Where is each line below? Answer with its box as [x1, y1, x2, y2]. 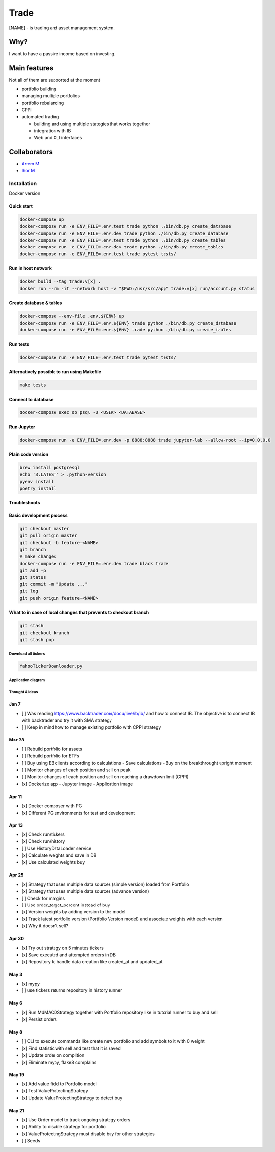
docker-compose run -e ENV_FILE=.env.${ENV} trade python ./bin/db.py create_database [19, 320, 237, 326]
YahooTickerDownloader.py [19, 663, 83, 669]
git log [19, 588, 38, 594]
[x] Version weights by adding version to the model [21, 909, 126, 915]
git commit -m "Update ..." [19, 581, 88, 587]
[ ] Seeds [21, 1138, 41, 1144]
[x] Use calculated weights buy [21, 859, 85, 865]
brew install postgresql [19, 465, 80, 471]
